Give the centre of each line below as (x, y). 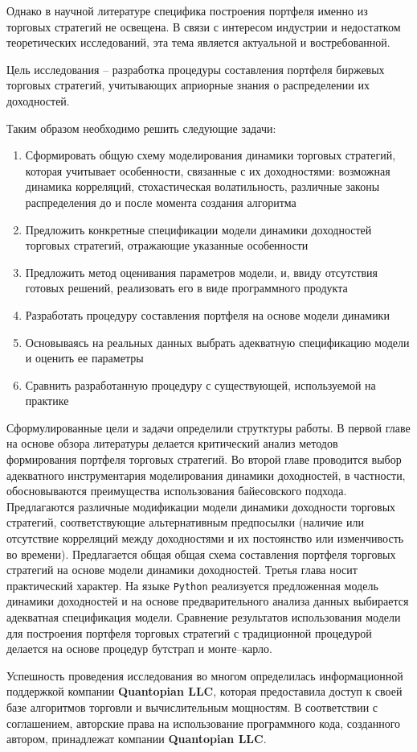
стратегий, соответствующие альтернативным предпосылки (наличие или (185, 522)
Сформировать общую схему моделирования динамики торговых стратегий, (211, 155)
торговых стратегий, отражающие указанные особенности (167, 245)
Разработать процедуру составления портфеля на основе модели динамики (207, 314)
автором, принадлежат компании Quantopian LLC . (137, 739)
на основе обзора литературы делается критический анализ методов (172, 443)
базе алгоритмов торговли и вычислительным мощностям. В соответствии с (192, 707)
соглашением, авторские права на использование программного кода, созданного (204, 723)
